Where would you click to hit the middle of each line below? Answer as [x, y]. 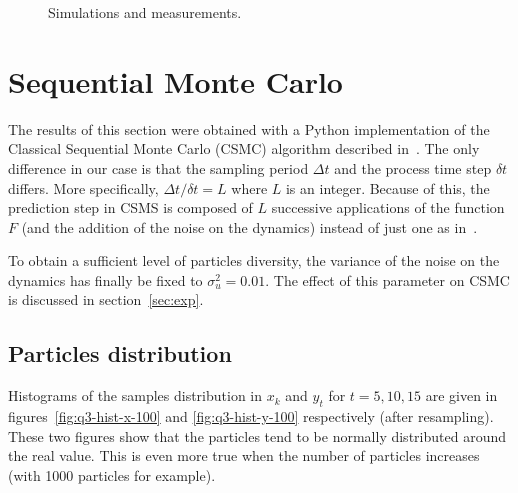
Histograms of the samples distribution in [135, 395]
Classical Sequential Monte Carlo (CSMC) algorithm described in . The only [244, 148]
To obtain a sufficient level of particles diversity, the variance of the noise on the [254, 260]
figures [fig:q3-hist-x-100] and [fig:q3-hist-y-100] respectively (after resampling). [251, 416]
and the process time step [413, 167]
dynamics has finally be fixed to [105, 279]
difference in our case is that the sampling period [158, 167]
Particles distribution [120, 353]
